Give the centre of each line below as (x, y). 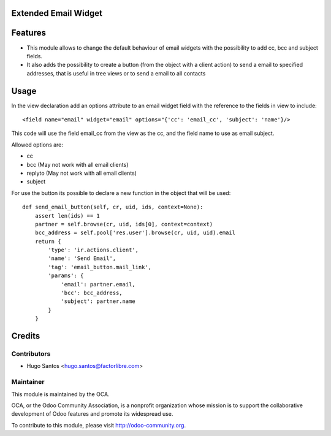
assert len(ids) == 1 (67, 216)
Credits (26, 336)
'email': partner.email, (98, 284)
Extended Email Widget (57, 13)
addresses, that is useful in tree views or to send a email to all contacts (116, 73)
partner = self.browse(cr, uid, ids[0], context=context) (124, 224)
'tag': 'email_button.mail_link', (100, 267)
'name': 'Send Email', (82, 258)
